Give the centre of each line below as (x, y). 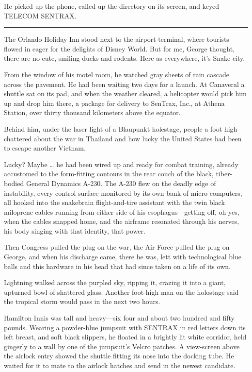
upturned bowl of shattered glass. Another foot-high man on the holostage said (121, 292)
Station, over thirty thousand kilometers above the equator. (92, 112)
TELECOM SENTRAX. (40, 15)
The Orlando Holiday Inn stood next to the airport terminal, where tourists (117, 39)
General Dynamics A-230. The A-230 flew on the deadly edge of (121, 183)
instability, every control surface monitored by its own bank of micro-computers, (123, 193)
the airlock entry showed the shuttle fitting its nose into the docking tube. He (119, 356)
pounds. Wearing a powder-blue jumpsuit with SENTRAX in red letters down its (125, 327)
